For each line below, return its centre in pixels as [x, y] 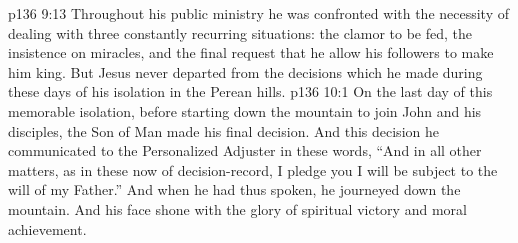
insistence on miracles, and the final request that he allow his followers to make [251, 52]
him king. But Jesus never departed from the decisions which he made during [245, 71]
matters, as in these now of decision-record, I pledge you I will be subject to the [253, 169]
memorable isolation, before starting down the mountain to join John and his [245, 110]
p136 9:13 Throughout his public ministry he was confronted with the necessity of [259, 13]
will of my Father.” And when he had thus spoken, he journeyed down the [234, 189]
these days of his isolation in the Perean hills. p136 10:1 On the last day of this [250, 91]
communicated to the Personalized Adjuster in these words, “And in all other [245, 150]
